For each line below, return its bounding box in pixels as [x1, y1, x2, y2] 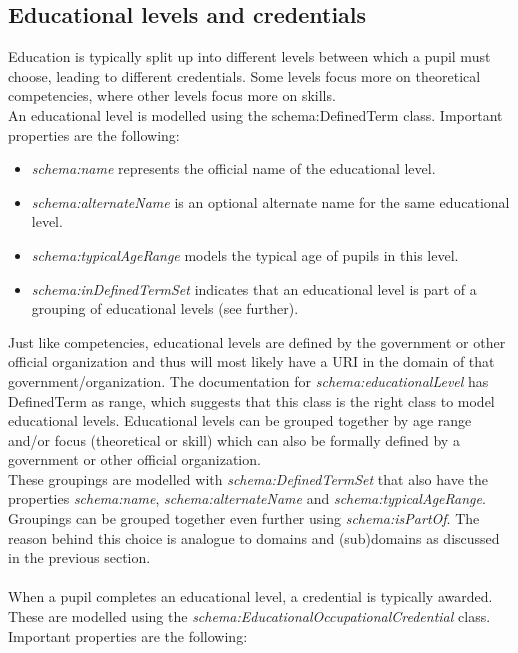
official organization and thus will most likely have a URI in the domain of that [8, 351, 495, 372]
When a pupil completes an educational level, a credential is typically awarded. [8, 586, 493, 607]
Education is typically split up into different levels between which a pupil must [8, 46, 491, 67]
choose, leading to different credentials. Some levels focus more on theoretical [8, 65, 481, 86]
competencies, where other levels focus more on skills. [8, 85, 336, 106]
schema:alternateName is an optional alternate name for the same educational [31, 191, 510, 212]
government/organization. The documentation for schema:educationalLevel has [8, 370, 489, 391]
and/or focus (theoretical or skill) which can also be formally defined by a [8, 429, 460, 450]
